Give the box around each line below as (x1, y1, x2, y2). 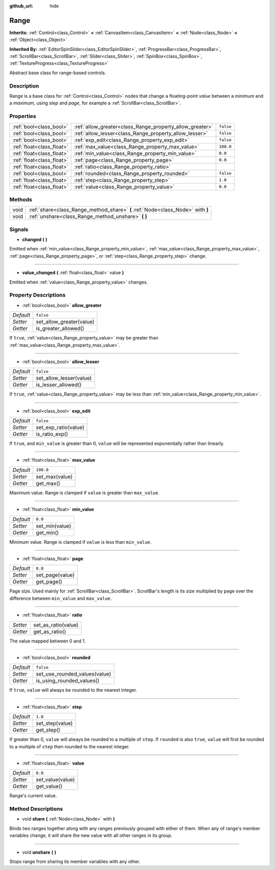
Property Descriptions (9, 292, 66, 299)
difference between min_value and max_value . (9, 595, 112, 601)
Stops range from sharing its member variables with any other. (9, 858, 141, 865)
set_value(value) (36, 776, 75, 783)
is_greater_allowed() (36, 325, 85, 332)
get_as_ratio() (33, 628, 66, 635)
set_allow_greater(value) (36, 318, 95, 325)
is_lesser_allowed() (36, 381, 81, 388)
